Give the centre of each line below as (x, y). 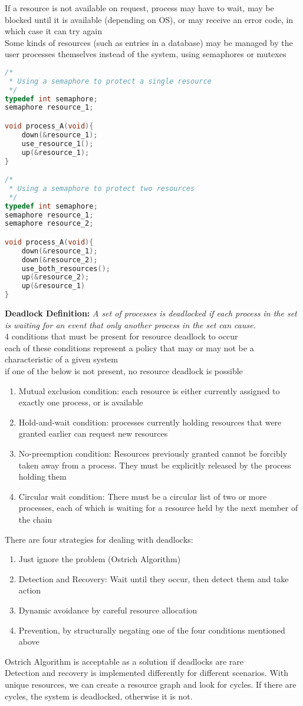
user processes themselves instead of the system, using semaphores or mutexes (146, 54)
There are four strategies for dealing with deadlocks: (99, 539)
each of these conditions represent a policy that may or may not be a (129, 347)
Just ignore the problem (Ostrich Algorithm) (100, 559)
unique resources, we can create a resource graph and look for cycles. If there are (151, 684)
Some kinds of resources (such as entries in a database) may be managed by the (149, 42)
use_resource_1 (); (57, 143)
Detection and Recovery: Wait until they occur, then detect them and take (154, 578)
